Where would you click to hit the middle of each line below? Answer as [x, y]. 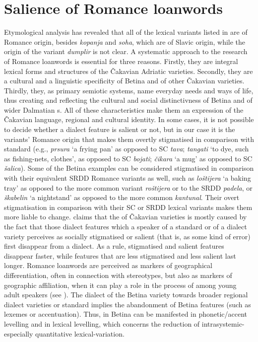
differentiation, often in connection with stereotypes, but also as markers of [118, 275]
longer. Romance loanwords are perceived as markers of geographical [108, 265]
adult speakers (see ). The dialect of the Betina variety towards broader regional [126, 295]
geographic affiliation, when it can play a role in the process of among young [120, 285]
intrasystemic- [223, 323]
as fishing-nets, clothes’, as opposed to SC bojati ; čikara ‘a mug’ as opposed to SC [128, 158]
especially [19, 333]
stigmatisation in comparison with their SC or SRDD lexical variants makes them [128, 207]
